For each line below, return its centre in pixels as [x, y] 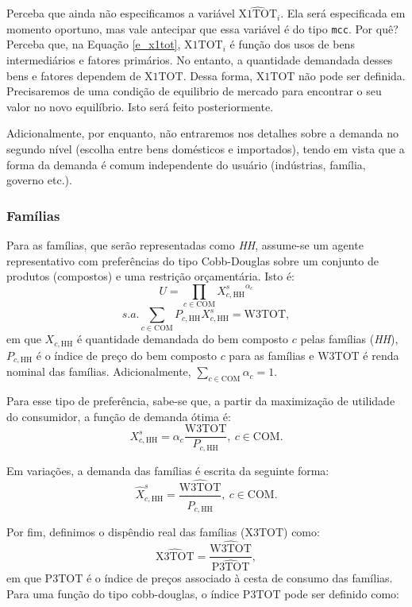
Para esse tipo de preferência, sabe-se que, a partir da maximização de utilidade [201, 401]
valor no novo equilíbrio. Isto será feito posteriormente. [140, 106]
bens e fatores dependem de [74, 75]
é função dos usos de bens [292, 44]
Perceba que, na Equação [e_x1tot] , [94, 44]
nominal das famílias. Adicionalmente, [99, 371]
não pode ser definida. [352, 75]
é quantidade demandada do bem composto [183, 339]
